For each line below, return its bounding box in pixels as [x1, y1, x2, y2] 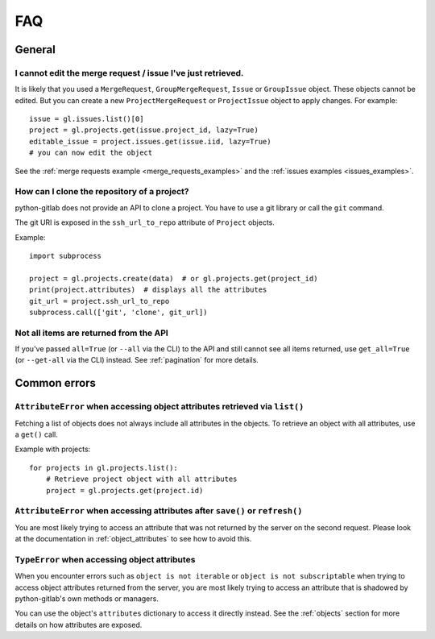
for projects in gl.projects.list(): [29, 463, 179, 472]
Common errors [14, 376, 97, 390]
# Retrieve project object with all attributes [45, 475, 238, 483]
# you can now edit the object [29, 148, 153, 157]
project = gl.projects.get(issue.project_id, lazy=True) [29, 126, 259, 135]
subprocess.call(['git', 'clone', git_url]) [29, 307, 209, 317]
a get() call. [14, 429, 58, 439]
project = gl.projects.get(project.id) [45, 486, 204, 495]
